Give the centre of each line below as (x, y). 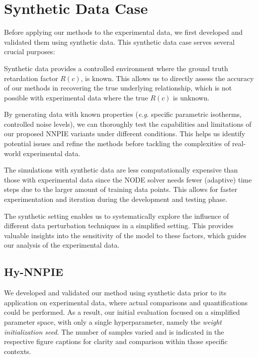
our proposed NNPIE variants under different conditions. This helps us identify (125, 134)
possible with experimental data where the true (76, 97)
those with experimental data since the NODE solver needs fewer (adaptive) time (128, 179)
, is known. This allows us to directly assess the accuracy (167, 78)
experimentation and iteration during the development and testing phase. (116, 199)
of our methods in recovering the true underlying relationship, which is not (118, 88)
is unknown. (191, 97)
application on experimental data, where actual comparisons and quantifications (126, 302)
